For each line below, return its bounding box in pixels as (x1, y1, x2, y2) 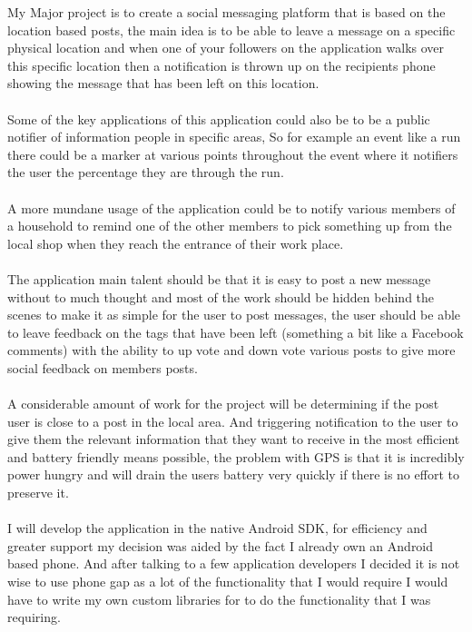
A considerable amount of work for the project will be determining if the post (7, 394, 439, 413)
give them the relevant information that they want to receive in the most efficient (7, 430, 460, 449)
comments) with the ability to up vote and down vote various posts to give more (7, 341, 456, 360)
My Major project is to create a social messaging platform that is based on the (7, 3, 446, 21)
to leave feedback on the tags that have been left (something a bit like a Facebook (7, 322, 464, 341)
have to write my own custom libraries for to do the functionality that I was (7, 589, 431, 608)
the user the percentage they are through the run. (7, 163, 284, 182)
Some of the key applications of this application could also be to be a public (7, 109, 430, 128)
